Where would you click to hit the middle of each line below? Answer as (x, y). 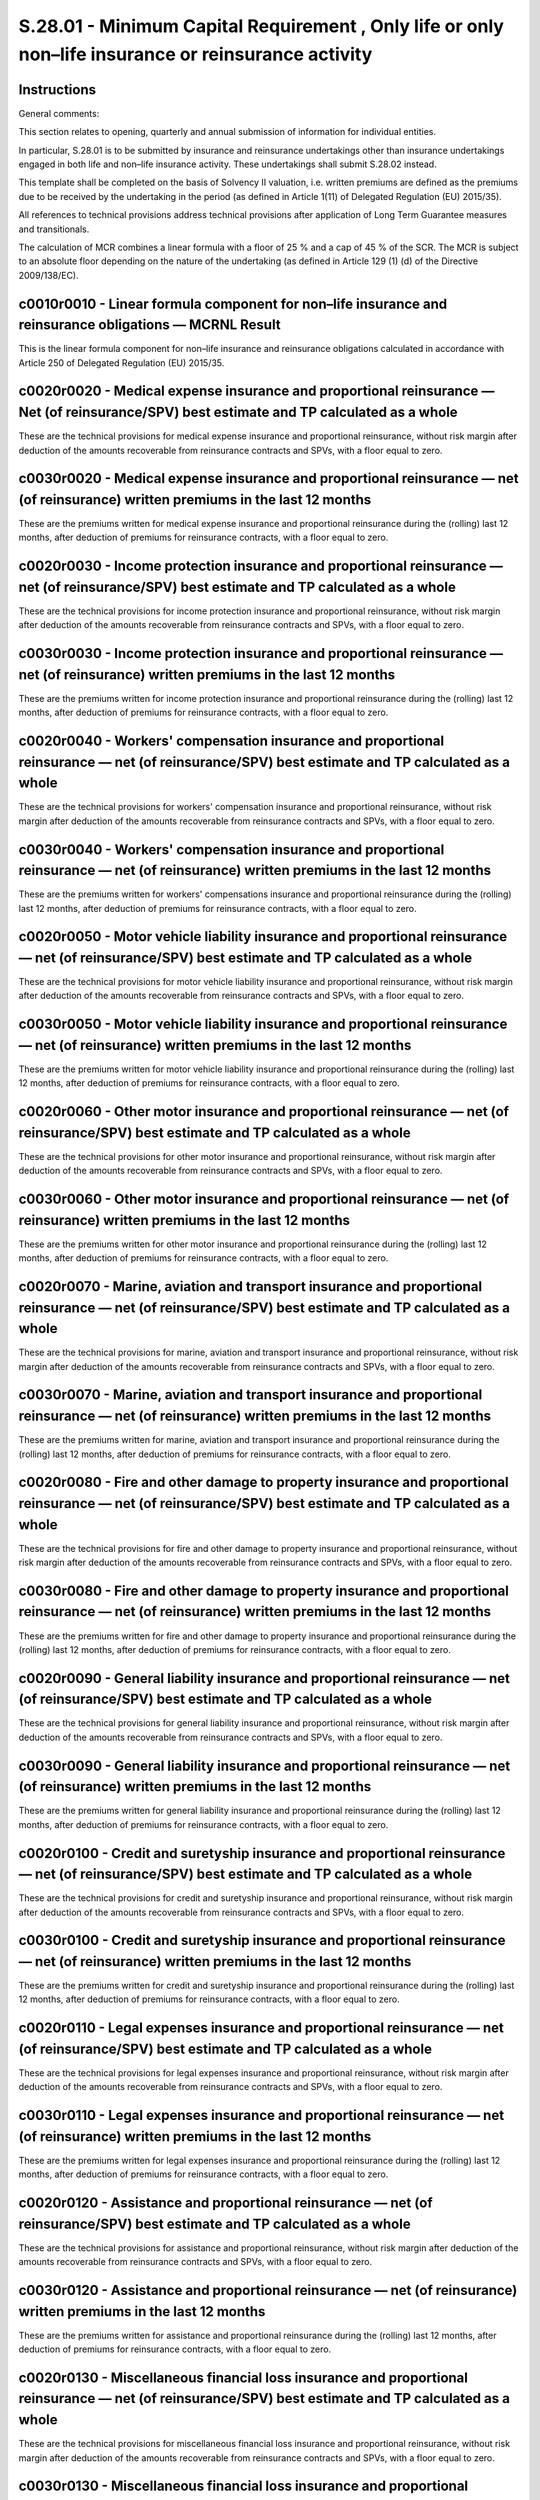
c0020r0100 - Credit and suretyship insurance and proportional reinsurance (262, 1853)
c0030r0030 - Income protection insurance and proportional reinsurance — (261, 653)
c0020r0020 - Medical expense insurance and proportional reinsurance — (256, 391)
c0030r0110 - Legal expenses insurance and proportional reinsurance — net (261, 2115)
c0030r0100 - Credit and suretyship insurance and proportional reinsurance (262, 1940)
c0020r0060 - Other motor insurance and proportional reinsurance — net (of (264, 1111)
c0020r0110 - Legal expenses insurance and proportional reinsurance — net (261, 2028)
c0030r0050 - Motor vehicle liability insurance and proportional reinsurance (263, 1024)
